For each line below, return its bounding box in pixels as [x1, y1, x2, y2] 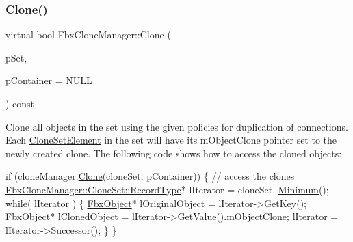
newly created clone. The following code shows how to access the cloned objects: [5, 146, 342, 160]
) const [5, 96, 35, 110]
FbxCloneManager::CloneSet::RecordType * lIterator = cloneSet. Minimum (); [5, 182, 329, 196]
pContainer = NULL [5, 73, 92, 88]
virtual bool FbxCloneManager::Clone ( [5, 27, 171, 42]
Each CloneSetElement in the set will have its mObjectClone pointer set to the [5, 133, 337, 147]
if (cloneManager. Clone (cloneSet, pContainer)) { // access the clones [5, 169, 295, 183]
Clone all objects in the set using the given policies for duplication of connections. [5, 119, 348, 133]
